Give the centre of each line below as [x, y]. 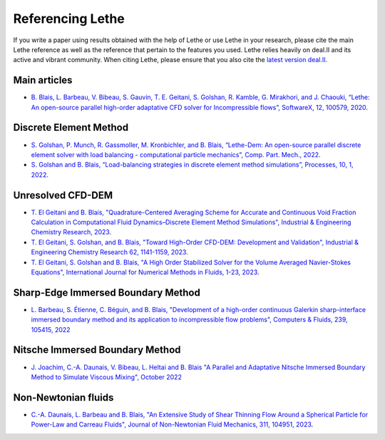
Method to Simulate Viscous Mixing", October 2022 [106, 377]
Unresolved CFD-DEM [63, 195]
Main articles [43, 80]
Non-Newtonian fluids [63, 397]
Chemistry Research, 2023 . [71, 232]
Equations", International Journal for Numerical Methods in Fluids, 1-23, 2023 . [145, 272]
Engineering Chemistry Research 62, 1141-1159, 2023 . [109, 252]
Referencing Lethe [69, 19]
